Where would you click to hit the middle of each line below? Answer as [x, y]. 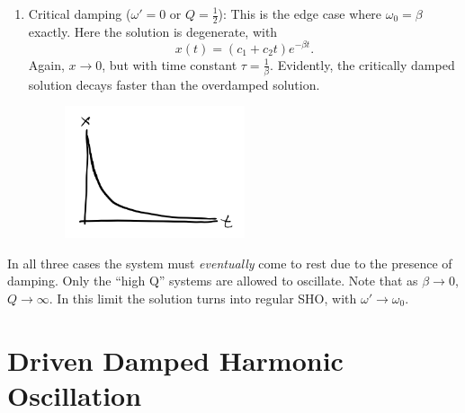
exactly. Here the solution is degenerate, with [153, 31]
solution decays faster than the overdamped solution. [174, 84]
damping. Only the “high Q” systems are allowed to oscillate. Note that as [213, 281]
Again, [46, 64]
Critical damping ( [80, 13]
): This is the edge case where [300, 13]
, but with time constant [170, 64]
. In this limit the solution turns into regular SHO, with [203, 298]
